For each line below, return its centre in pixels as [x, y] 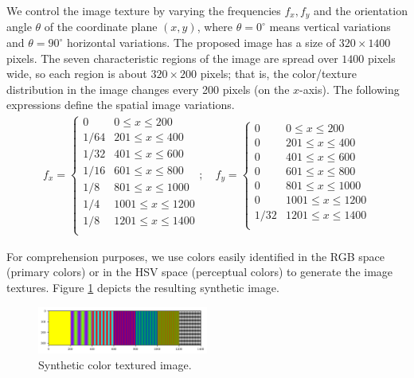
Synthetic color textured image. [115, 364]
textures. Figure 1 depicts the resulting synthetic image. [143, 287]
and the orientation [361, 10]
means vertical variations [330, 27]
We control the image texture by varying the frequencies [144, 10]
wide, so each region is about [77, 74]
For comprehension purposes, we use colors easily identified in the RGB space [196, 256]
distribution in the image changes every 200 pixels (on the [148, 89]
